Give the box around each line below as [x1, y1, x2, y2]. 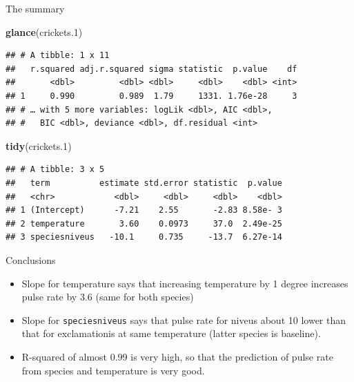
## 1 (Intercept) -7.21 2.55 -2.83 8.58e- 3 [6, 205, 282, 216]
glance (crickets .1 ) [6, 24, 83, 39]
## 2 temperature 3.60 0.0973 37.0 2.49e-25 [6, 218, 282, 229]
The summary [6, 1, 65, 15]
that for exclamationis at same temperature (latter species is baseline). [21, 326, 321, 341]
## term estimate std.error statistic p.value [6, 178, 282, 188]
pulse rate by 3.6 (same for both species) [21, 289, 194, 304]
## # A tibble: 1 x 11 [6, 50, 110, 61]
